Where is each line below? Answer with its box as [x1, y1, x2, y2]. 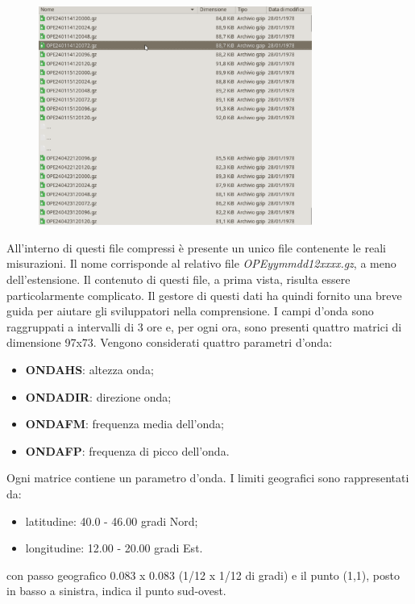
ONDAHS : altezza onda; [25, 361, 154, 378]
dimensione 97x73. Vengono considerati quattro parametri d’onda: [6, 334, 333, 351]
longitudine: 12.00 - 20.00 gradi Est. [25, 539, 203, 556]
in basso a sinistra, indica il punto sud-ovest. [6, 582, 226, 599]
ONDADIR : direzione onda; [25, 388, 172, 405]
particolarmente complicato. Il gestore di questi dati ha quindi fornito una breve [6, 286, 402, 303]
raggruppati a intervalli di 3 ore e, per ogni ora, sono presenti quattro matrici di [6, 318, 402, 335]
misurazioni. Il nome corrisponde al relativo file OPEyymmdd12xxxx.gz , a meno [6, 255, 396, 272]
